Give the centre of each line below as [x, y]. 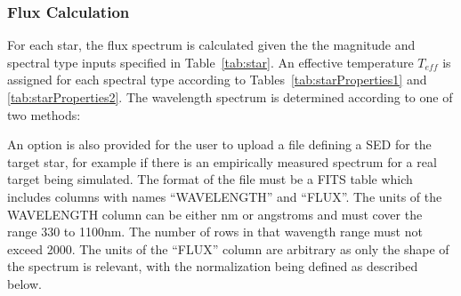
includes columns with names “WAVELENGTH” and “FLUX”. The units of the [225, 196]
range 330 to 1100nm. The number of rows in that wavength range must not [215, 232]
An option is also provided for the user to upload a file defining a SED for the [219, 144]
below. [24, 283]
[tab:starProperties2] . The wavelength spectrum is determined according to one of [230, 97]
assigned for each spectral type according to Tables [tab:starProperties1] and [217, 80]
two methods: [44, 114]
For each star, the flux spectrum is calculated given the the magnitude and [211, 45]
